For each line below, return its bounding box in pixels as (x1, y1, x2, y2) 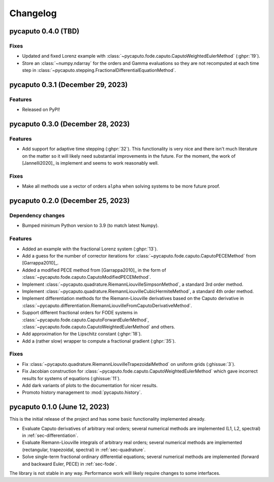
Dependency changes (9, 212, 65, 219)
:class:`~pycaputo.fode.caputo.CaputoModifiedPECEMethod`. (22, 274, 151, 280)
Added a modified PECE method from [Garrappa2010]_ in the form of (22, 267, 166, 273)
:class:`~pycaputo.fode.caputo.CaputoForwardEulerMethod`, (22, 317, 149, 323)
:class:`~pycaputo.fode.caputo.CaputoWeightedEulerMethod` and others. (22, 323, 175, 329)
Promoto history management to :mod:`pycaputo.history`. (22, 389, 142, 395)
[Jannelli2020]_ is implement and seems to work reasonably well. (22, 160, 159, 166)
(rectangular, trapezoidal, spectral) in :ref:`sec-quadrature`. (22, 447, 146, 453)
